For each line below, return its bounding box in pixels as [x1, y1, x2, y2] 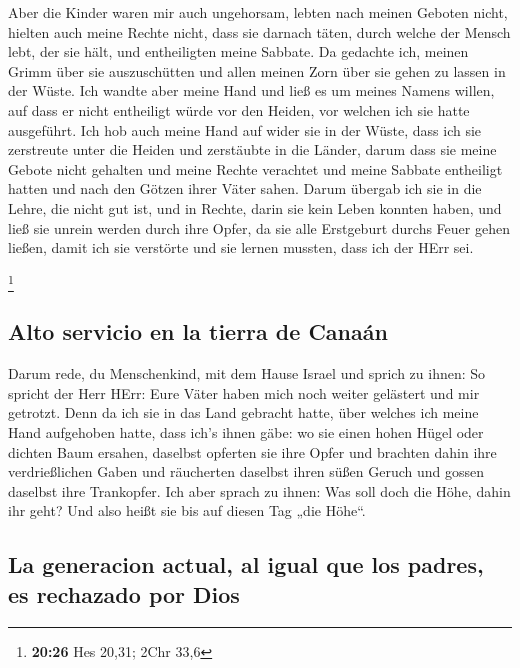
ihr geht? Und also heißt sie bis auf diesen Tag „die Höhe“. [8, 500, 366, 521]
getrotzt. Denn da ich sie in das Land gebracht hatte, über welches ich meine [8, 402, 479, 423]
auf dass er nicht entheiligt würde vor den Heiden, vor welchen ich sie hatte [8, 99, 470, 120]
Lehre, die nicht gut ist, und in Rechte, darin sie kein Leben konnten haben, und [8, 197, 502, 218]
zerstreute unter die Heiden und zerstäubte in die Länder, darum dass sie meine [8, 139, 497, 160]
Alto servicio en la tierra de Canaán [8, 316, 388, 347]
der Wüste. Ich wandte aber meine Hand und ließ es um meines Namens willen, [8, 80, 495, 101]
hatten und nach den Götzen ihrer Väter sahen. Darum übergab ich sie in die [8, 178, 482, 199]
